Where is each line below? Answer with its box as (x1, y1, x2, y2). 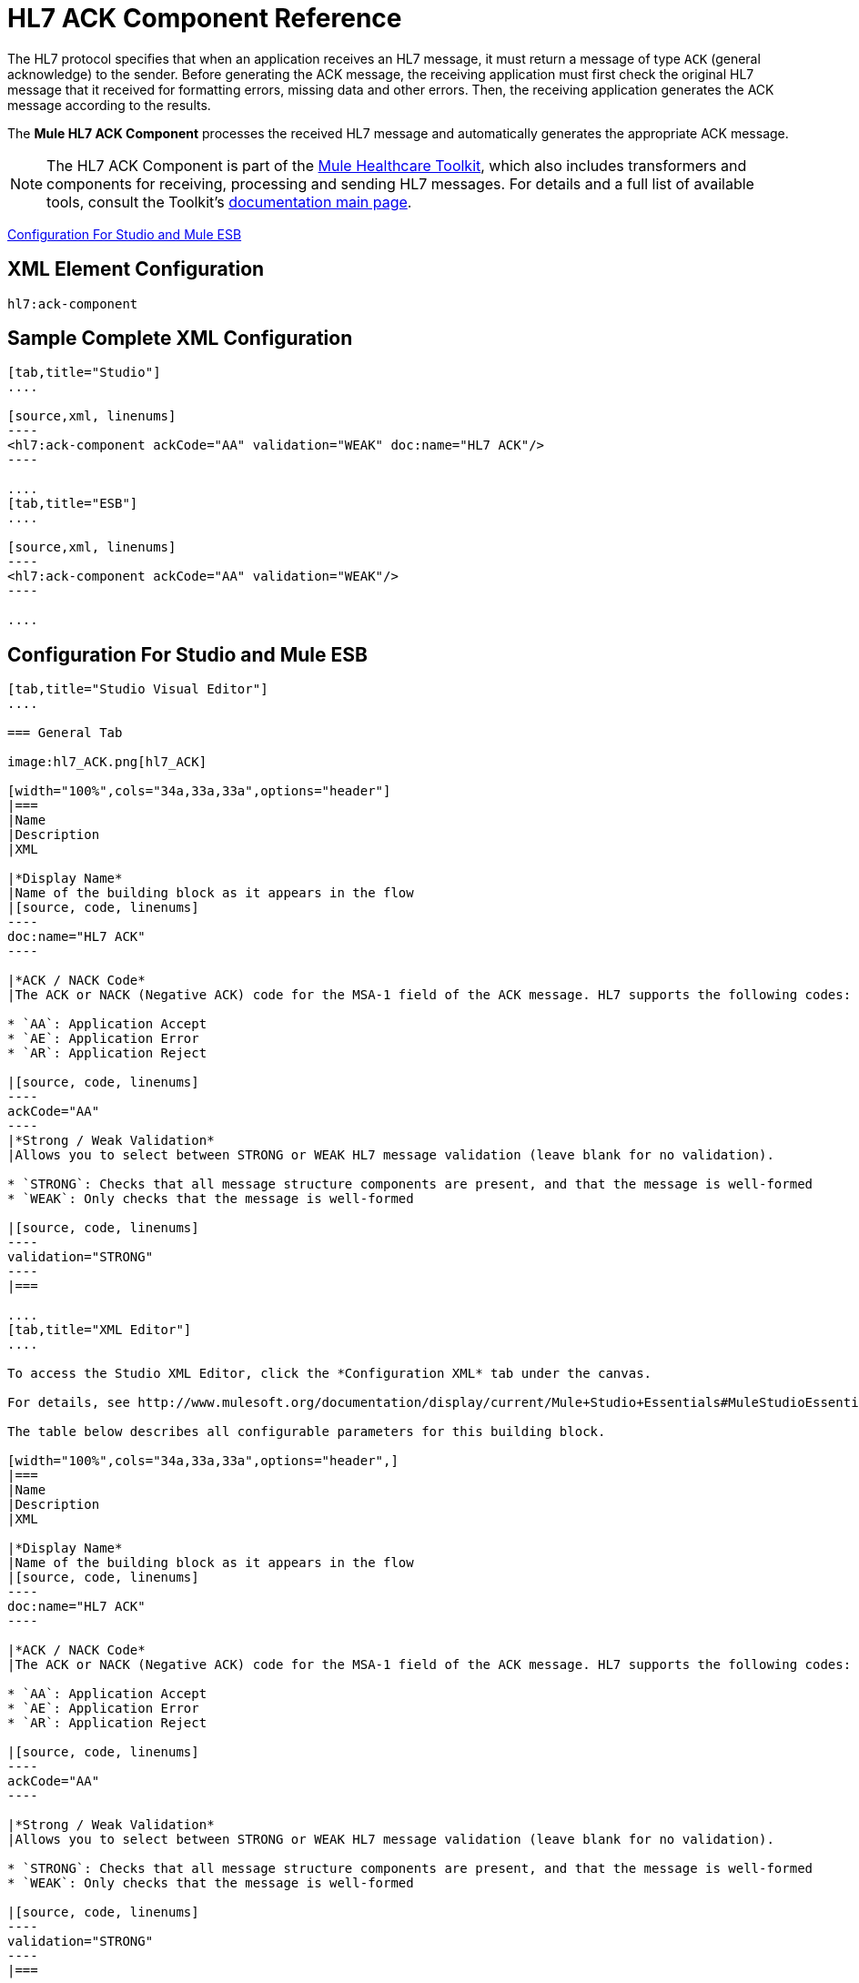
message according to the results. (7, 96, 211, 113)
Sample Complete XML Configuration (7, 327, 353, 350)
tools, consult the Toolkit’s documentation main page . (46, 192, 412, 211)
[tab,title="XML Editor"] (7, 1322, 192, 1338)
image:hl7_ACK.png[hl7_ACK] (7, 754, 207, 770)
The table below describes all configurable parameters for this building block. (7, 1424, 606, 1440)
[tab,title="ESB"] (7, 496, 138, 511)
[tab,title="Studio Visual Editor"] (7, 682, 268, 697)
